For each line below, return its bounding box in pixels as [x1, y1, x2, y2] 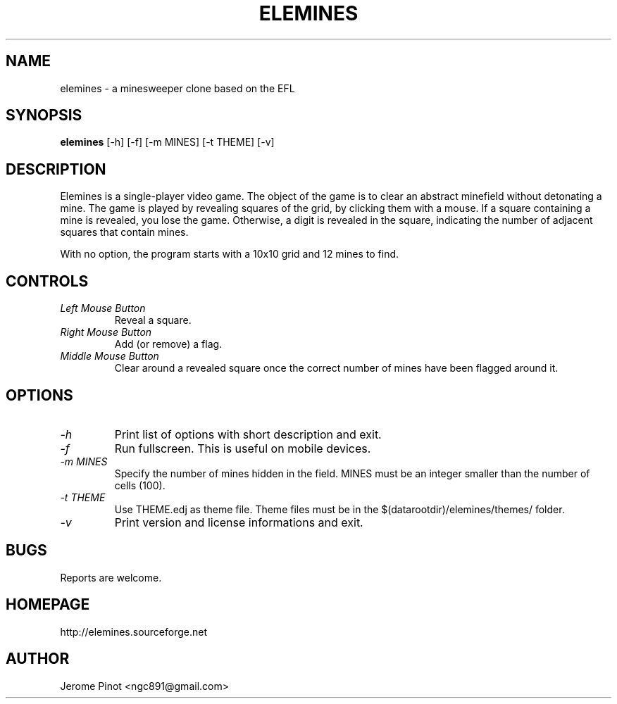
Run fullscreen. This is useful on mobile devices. [114, 441, 371, 455]
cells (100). [114, 479, 166, 491]
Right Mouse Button [60, 326, 152, 339]
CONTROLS [6, 272, 89, 290]
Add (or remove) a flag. [114, 338, 223, 351]
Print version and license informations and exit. [114, 515, 363, 529]
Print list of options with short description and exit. [114, 427, 382, 441]
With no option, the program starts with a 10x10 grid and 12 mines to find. [60, 248, 399, 260]
